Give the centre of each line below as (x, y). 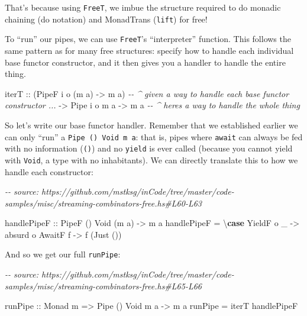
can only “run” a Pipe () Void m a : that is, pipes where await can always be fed (154, 136)
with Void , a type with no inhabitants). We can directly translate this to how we (151, 159)
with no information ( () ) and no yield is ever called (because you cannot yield (149, 148)
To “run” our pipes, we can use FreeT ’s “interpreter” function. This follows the (148, 39)
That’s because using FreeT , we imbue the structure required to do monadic (143, 7)
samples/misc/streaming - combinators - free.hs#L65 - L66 (104, 286)
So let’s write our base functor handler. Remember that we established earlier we (151, 125)
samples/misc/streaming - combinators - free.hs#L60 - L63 (104, 203)
